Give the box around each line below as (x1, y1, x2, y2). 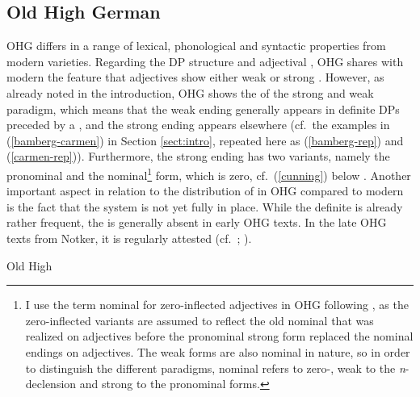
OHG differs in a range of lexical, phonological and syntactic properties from (6, 37, 386, 54)
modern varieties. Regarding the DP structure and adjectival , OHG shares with (6, 52, 404, 69)
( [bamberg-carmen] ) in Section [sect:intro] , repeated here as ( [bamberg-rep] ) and (6, 132, 404, 148)
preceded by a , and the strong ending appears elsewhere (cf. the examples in (6, 116, 390, 133)
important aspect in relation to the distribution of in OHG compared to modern (6, 182, 404, 199)
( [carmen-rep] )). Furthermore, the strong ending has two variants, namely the (6, 148, 390, 165)
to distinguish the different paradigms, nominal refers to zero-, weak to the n (25, 359, 405, 376)
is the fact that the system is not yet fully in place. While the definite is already (6, 198, 403, 215)
